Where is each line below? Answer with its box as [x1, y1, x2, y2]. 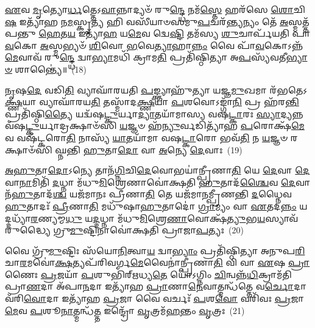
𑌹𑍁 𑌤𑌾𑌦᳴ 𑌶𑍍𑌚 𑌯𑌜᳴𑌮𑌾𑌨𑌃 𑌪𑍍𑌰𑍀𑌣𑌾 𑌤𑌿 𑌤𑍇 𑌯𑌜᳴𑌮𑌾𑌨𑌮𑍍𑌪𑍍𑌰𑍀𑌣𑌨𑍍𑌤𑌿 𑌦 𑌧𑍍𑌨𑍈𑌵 [12, 188, 292, 200]
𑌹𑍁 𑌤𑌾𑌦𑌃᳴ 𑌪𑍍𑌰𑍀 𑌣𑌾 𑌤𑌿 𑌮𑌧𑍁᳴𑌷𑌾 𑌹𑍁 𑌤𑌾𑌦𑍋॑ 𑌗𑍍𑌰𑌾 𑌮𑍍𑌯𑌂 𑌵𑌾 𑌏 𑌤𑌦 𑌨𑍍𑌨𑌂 [5, 199, 297, 212]
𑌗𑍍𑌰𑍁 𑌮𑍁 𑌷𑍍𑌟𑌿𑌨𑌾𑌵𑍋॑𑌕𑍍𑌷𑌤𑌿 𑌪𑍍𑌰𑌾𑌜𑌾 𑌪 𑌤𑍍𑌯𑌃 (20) [53, 224, 244, 236]
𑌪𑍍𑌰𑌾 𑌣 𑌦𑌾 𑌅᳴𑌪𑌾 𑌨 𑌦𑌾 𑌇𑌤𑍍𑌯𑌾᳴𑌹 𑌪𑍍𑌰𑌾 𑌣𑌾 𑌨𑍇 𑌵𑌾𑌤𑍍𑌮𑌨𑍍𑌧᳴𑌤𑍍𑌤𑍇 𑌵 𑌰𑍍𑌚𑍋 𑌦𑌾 [5, 280, 307, 293]
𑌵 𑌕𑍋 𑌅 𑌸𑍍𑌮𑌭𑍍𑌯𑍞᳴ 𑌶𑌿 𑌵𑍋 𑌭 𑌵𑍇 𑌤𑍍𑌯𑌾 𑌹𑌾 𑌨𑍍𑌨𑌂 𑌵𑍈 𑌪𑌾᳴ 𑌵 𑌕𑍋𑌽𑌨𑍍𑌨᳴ [5, 38, 303, 51]
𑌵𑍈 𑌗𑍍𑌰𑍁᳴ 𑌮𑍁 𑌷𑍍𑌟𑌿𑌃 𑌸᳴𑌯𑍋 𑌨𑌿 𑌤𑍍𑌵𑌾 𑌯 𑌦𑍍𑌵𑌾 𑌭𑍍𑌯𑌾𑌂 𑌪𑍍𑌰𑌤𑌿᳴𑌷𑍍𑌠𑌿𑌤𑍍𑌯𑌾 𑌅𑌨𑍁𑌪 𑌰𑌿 [5, 244, 305, 257]
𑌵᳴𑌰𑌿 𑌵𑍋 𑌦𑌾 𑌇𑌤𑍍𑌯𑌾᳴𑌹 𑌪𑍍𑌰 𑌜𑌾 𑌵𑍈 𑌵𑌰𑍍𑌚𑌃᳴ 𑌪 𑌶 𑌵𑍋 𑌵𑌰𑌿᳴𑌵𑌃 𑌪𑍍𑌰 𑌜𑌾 [5, 292, 305, 305]
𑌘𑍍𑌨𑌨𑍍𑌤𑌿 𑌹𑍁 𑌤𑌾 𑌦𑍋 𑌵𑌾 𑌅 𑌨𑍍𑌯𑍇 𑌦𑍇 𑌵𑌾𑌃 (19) [55, 143, 242, 156]
